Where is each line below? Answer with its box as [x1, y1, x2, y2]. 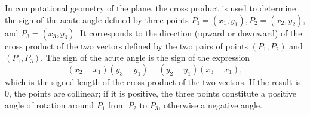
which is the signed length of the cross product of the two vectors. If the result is [5, 75, 301, 88]
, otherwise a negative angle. [158, 98, 262, 111]
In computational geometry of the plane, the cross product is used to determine [5, 2, 296, 14]
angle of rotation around [5, 98, 94, 111]
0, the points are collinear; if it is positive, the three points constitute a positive [5, 87, 296, 100]
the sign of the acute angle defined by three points [5, 13, 189, 26]
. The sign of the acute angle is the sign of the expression [41, 51, 250, 64]
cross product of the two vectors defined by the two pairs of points [5, 39, 248, 52]
